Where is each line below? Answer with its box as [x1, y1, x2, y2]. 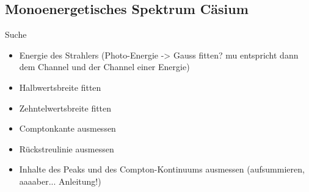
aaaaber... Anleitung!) [19, 174, 101, 187]
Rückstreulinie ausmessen [19, 142, 114, 155]
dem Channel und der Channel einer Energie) [19, 60, 190, 73]
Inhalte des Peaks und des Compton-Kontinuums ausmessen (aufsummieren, [19, 163, 305, 176]
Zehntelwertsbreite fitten [19, 101, 112, 114]
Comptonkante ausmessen [19, 122, 116, 135]
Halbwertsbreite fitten [19, 80, 101, 93]
